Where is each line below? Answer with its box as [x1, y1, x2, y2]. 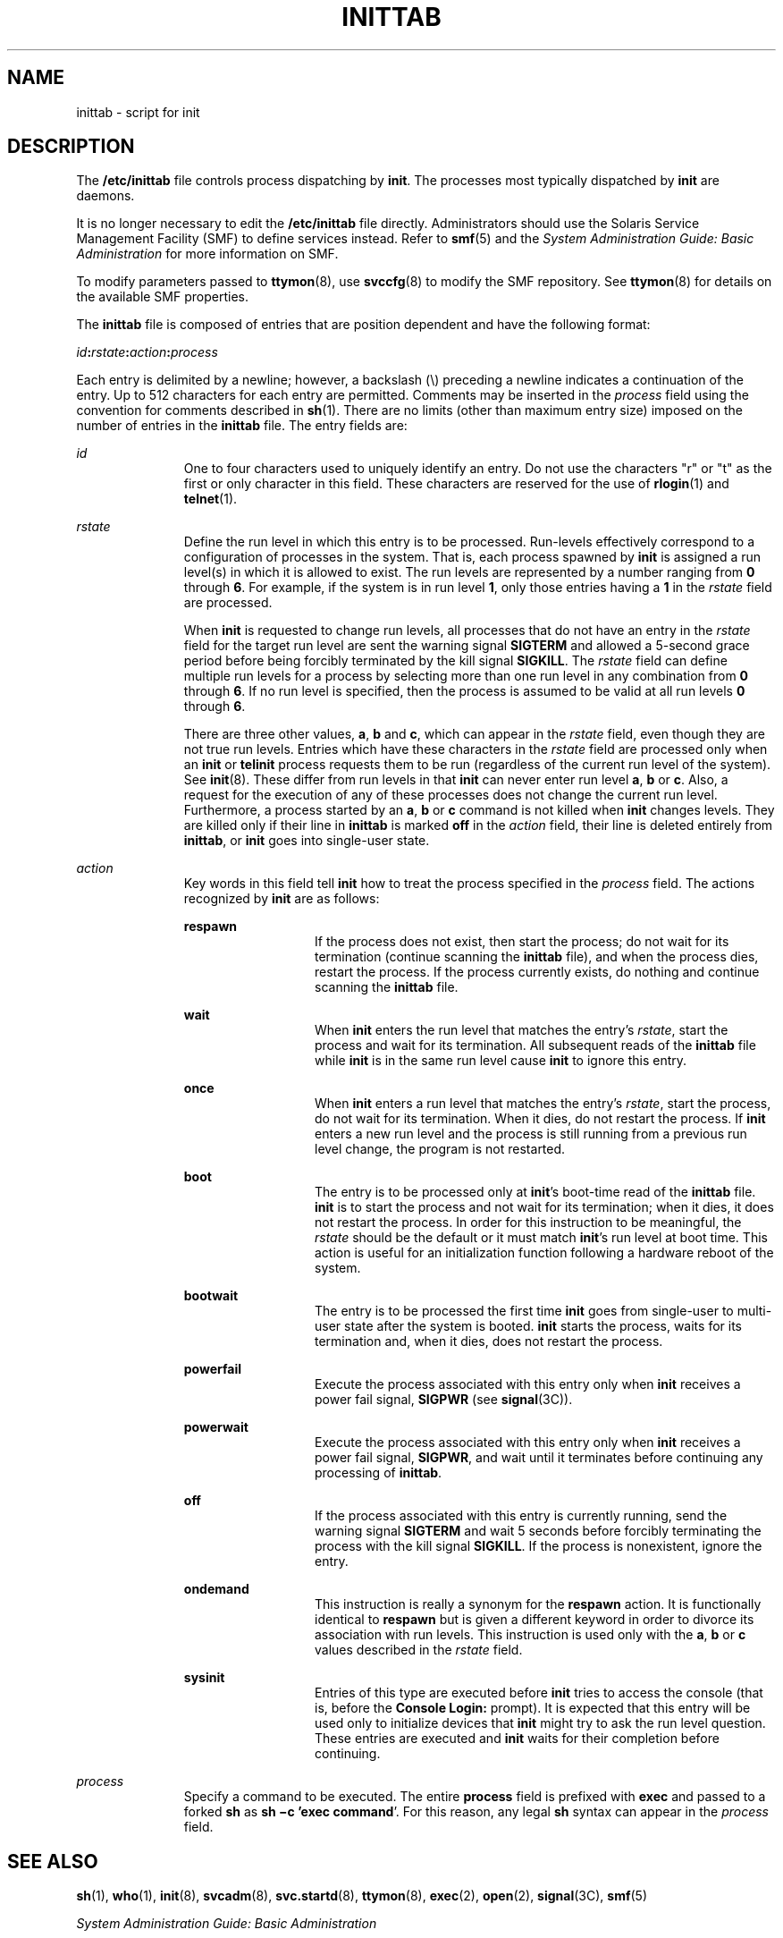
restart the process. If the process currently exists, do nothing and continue [315, 964, 760, 980]
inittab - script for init [76, 104, 200, 120]
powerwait [183, 1419, 248, 1435]
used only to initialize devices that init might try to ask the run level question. [315, 1715, 766, 1731]
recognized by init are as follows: [183, 891, 380, 907]
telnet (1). [183, 491, 238, 507]
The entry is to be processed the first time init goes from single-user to [315, 1303, 734, 1319]
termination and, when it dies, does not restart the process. [315, 1333, 663, 1350]
